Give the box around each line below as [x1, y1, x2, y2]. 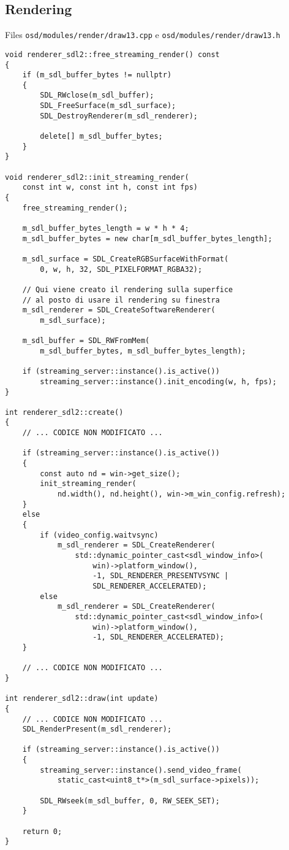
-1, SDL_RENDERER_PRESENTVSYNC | [92, 571, 229, 581]
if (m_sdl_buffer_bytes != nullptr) [22, 71, 172, 80]
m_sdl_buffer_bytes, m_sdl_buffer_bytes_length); [40, 346, 246, 355]
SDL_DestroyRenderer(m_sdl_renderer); [40, 111, 198, 120]
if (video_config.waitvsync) [40, 530, 159, 539]
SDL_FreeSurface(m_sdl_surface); [40, 101, 176, 110]
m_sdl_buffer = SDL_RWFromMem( [22, 336, 150, 346]
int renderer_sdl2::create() [5, 408, 124, 417]
